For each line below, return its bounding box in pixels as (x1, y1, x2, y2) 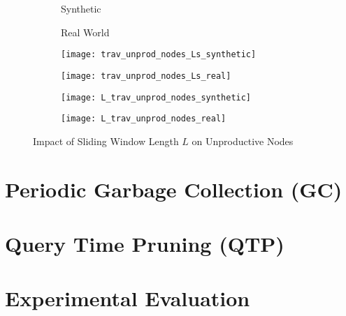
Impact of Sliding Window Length (33, 133, 179, 148)
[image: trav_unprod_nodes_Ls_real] (61, 70, 231, 81)
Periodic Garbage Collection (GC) (5, 174, 343, 203)
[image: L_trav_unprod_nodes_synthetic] (61, 92, 252, 103)
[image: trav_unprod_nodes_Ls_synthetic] (61, 50, 257, 60)
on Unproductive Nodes (192, 133, 294, 148)
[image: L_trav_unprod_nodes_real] (61, 114, 226, 124)
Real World (61, 24, 110, 39)
